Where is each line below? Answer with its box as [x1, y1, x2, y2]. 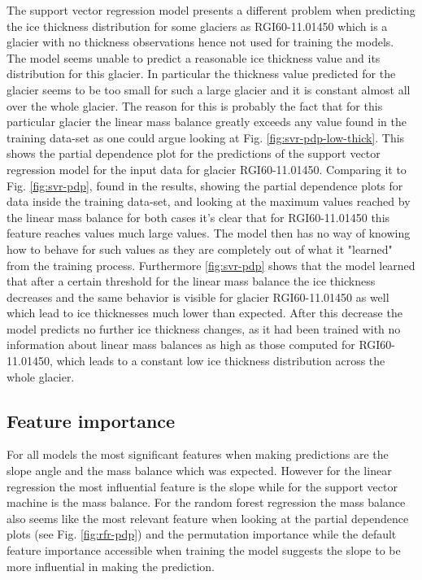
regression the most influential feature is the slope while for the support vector [7, 478, 398, 495]
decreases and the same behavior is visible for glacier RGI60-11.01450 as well [7, 288, 389, 305]
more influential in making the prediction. [7, 557, 215, 574]
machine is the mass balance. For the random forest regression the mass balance [7, 494, 406, 511]
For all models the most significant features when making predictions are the [7, 446, 389, 463]
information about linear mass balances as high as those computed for [7, 336, 355, 353]
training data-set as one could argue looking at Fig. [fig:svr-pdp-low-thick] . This [7, 129, 405, 146]
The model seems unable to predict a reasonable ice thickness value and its [7, 49, 381, 66]
